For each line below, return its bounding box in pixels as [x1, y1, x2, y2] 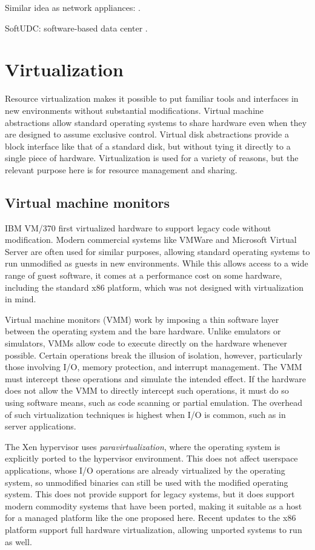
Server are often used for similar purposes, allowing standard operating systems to [5, 245, 310, 257]
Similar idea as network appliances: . [5, 1, 141, 13]
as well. [5, 535, 32, 548]
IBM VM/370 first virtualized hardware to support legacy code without [5, 221, 271, 234]
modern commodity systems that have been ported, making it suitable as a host [5, 499, 302, 512]
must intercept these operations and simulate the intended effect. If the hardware [5, 372, 307, 385]
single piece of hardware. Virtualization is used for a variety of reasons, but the [5, 151, 299, 164]
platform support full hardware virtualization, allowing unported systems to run [5, 523, 302, 535]
